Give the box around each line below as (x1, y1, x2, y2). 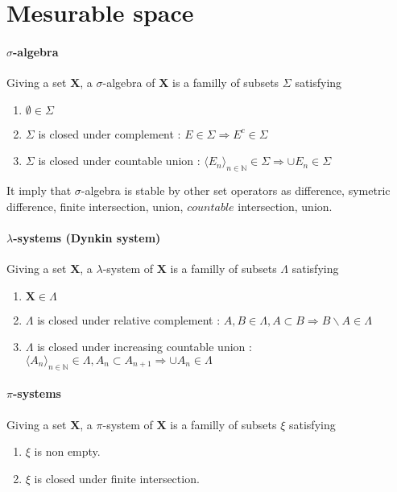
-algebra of (102, 74, 155, 91)
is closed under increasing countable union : (37, 338, 252, 355)
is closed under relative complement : (37, 311, 221, 328)
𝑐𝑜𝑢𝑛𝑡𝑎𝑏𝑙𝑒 (187, 201, 234, 213)
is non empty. (34, 443, 101, 460)
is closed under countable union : (38, 152, 201, 169)
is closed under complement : (38, 125, 181, 142)
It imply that (6, 182, 72, 199)
